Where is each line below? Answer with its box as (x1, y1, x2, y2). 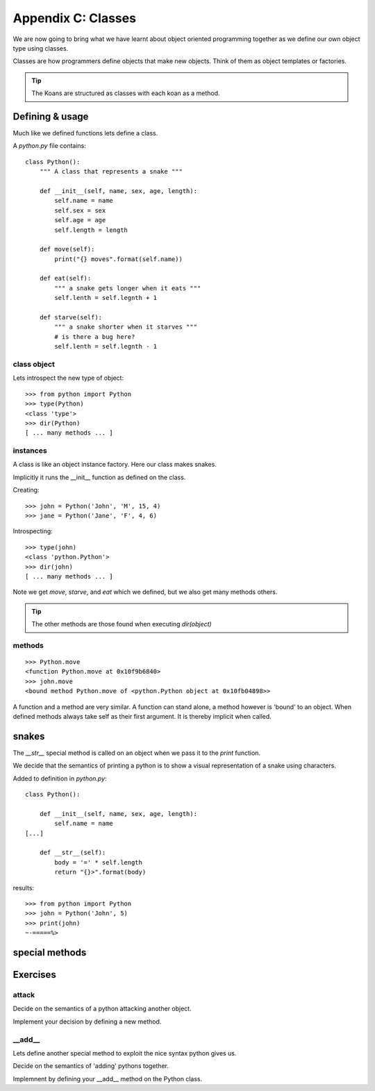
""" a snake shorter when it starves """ (54, 323, 198, 331)
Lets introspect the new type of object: (12, 374, 124, 382)
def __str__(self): (39, 849, 106, 857)
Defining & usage (12, 110, 89, 122)
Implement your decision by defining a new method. (12, 1017, 162, 1026)
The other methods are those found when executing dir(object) (31, 620, 212, 628)
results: (12, 883, 35, 892)
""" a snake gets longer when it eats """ (54, 284, 201, 292)
